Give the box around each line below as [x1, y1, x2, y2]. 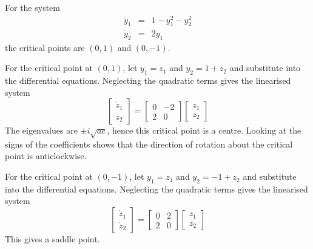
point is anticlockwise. [5, 149, 87, 162]
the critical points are [5, 41, 85, 53]
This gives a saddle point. [5, 233, 100, 245]
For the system [5, 1, 60, 13]
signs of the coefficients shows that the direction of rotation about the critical [5, 137, 293, 150]
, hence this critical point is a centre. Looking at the [107, 124, 301, 137]
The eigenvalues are [5, 124, 78, 137]
